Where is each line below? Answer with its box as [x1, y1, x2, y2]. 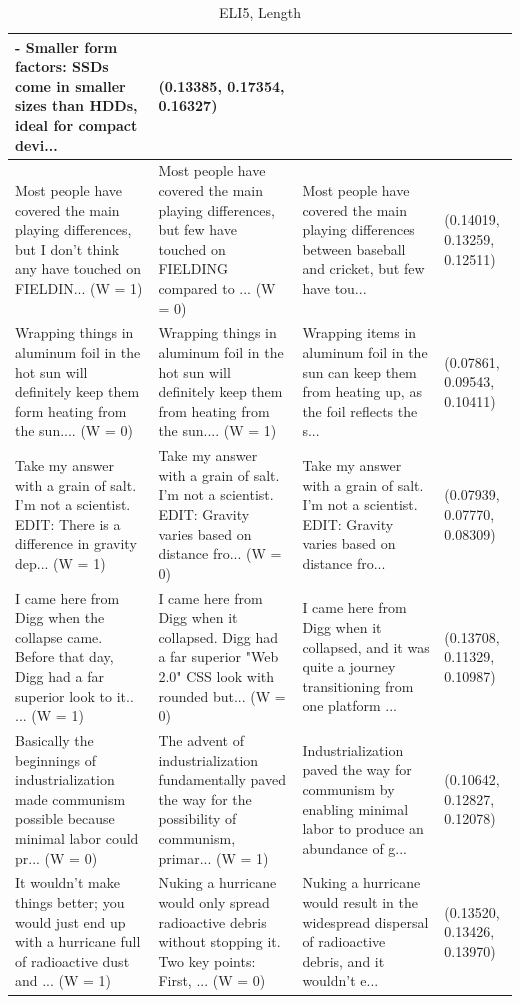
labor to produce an [302, 818, 424, 839]
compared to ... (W [158, 277, 276, 298]
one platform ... [302, 695, 397, 716]
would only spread [158, 892, 270, 913]
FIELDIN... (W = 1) [15, 277, 143, 298]
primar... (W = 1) [158, 847, 269, 868]
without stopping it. [158, 931, 281, 952]
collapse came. [15, 626, 103, 647]
